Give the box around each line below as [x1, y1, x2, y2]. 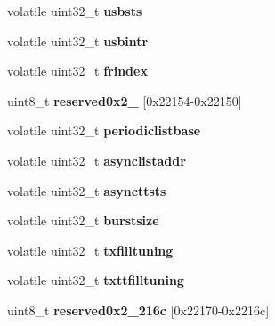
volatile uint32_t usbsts [7, 2, 142, 20]
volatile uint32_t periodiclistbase [7, 121, 201, 140]
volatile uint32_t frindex [7, 61, 148, 80]
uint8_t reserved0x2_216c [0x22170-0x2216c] [7, 300, 270, 319]
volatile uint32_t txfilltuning [7, 240, 174, 259]
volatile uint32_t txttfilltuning [7, 271, 184, 289]
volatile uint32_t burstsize [7, 211, 159, 230]
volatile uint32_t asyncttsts [7, 181, 166, 200]
